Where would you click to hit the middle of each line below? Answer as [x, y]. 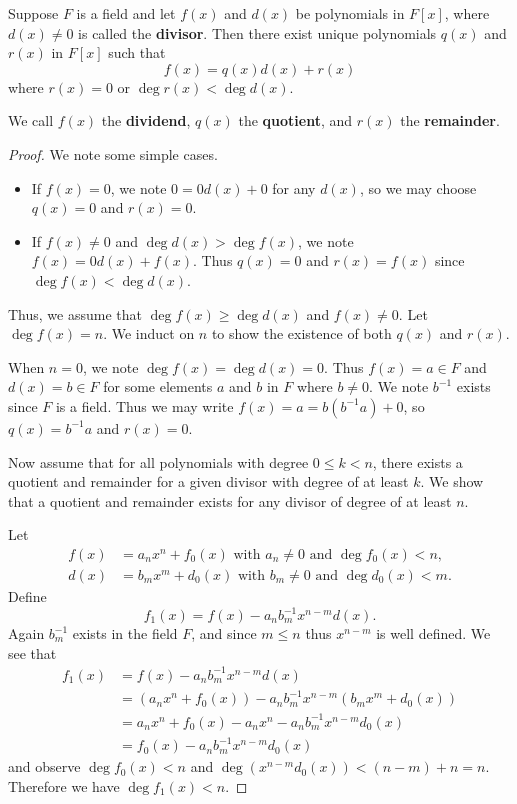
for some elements [158, 386]
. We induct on [149, 333]
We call [31, 120]
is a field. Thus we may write [144, 405]
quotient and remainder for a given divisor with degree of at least [208, 481]
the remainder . [450, 120]
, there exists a [417, 461]
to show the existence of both [301, 333]
